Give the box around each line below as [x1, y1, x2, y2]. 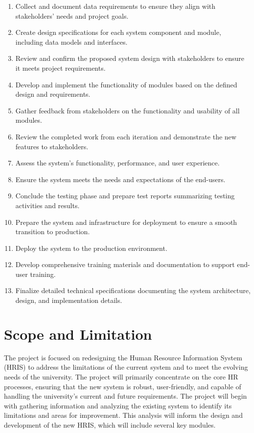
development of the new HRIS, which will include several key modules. [4, 419, 216, 430]
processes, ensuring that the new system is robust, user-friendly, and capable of [4, 381, 241, 391]
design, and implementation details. [15, 295, 122, 305]
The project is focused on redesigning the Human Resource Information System [4, 352, 242, 362]
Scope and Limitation [4, 324, 152, 344]
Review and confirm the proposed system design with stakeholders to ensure [15, 53, 244, 63]
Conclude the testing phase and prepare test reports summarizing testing [15, 190, 235, 201]
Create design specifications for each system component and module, [15, 27, 221, 37]
